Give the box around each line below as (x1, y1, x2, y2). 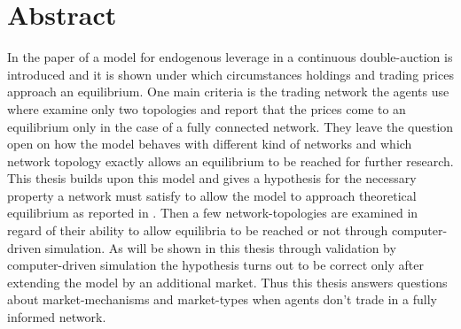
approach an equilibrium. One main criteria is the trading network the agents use (7, 82, 449, 101)
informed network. (7, 308, 106, 326)
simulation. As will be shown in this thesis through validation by (44, 238, 396, 256)
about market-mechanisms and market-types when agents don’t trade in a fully (7, 290, 437, 309)
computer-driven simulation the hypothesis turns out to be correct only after (7, 256, 424, 274)
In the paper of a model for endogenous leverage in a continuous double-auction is (7, 48, 453, 66)
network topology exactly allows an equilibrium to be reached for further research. (7, 151, 454, 170)
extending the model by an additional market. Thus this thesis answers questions (7, 272, 448, 291)
